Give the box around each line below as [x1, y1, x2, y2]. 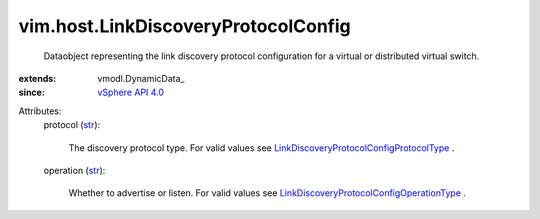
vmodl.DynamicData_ [97, 72, 185, 84]
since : [18, 86, 45, 99]
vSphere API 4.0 [97, 86, 165, 99]
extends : [18, 72, 57, 84]
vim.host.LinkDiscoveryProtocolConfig [18, 15, 352, 37]
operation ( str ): [43, 164, 106, 176]
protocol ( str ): [43, 119, 101, 131]
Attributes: [18, 105, 62, 117]
